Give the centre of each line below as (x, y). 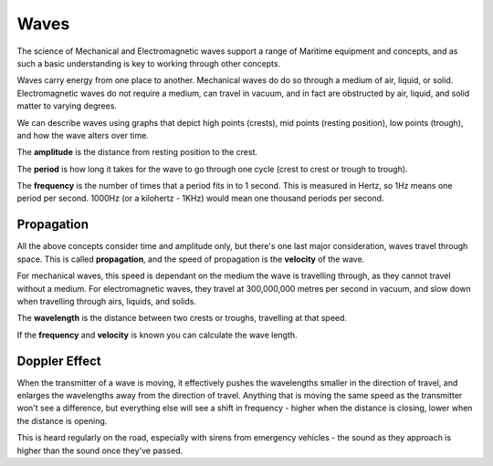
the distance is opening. (62, 420)
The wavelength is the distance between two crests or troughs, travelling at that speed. (182, 318)
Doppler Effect (59, 361)
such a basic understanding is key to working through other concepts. (149, 63)
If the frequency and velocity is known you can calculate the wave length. (157, 335)
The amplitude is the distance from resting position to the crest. (137, 152)
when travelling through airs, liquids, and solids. (106, 301)
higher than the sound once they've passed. (100, 450)
